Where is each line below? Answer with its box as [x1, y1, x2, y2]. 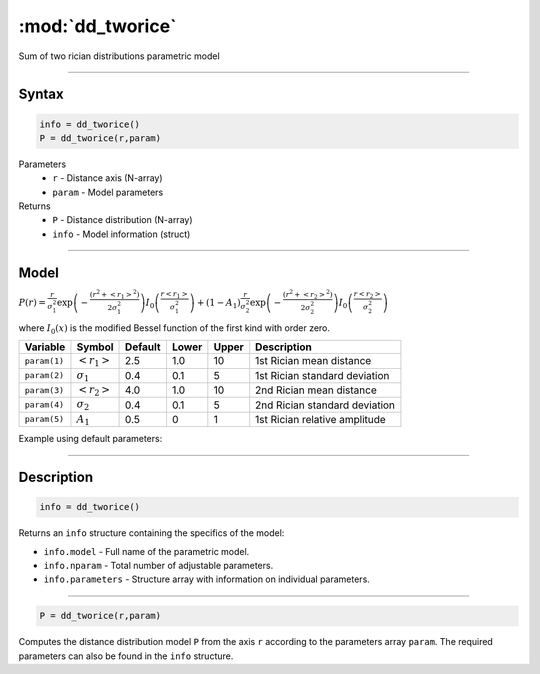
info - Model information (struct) [52, 228, 191, 240]
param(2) [24, 370, 65, 381]
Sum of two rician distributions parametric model [18, 50, 220, 62]
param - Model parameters [52, 186, 164, 198]
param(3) [24, 385, 65, 395]
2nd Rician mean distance [255, 383, 377, 397]
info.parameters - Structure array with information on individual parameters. [43, 573, 370, 585]
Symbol [76, 340, 114, 354]
